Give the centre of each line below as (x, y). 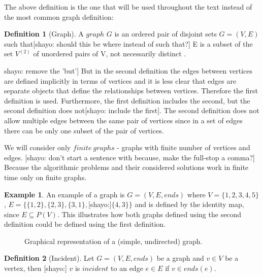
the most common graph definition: (59, 16)
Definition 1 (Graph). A (44, 34)
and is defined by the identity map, (189, 204)
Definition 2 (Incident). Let (49, 258)
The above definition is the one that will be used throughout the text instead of (128, 7)
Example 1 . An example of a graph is (64, 194)
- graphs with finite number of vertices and (184, 147)
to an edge (127, 268)
